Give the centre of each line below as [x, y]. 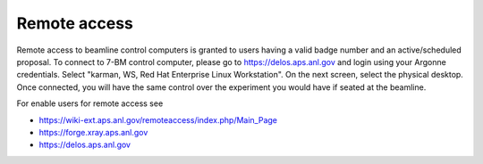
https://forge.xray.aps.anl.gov [93, 132]
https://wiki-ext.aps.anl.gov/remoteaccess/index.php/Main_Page [158, 119]
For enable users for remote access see [90, 103]
